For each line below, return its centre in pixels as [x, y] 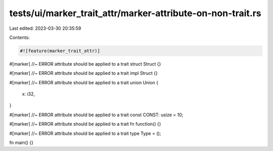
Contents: [19, 37]
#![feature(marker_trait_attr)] [60, 51]
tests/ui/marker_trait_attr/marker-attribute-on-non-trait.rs [135, 13]
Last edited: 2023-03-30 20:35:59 [45, 28]
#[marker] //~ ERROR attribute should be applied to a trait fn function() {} [85, 124]
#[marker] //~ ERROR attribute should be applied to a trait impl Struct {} [83, 73]
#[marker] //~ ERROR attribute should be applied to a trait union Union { [84, 82]
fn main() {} [21, 143]
